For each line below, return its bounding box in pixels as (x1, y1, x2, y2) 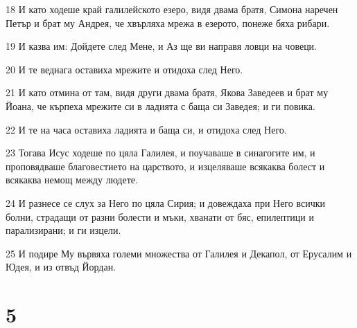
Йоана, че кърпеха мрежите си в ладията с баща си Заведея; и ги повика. (6, 98, 315, 113)
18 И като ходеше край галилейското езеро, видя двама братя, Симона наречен (6, 2, 338, 16)
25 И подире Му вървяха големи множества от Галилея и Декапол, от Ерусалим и (6, 246, 352, 260)
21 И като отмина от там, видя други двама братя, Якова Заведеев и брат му (6, 85, 329, 100)
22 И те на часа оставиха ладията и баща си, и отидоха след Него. (6, 122, 287, 136)
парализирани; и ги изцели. (6, 223, 121, 237)
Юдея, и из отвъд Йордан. (6, 259, 116, 274)
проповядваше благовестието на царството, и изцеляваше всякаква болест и (6, 158, 325, 173)
